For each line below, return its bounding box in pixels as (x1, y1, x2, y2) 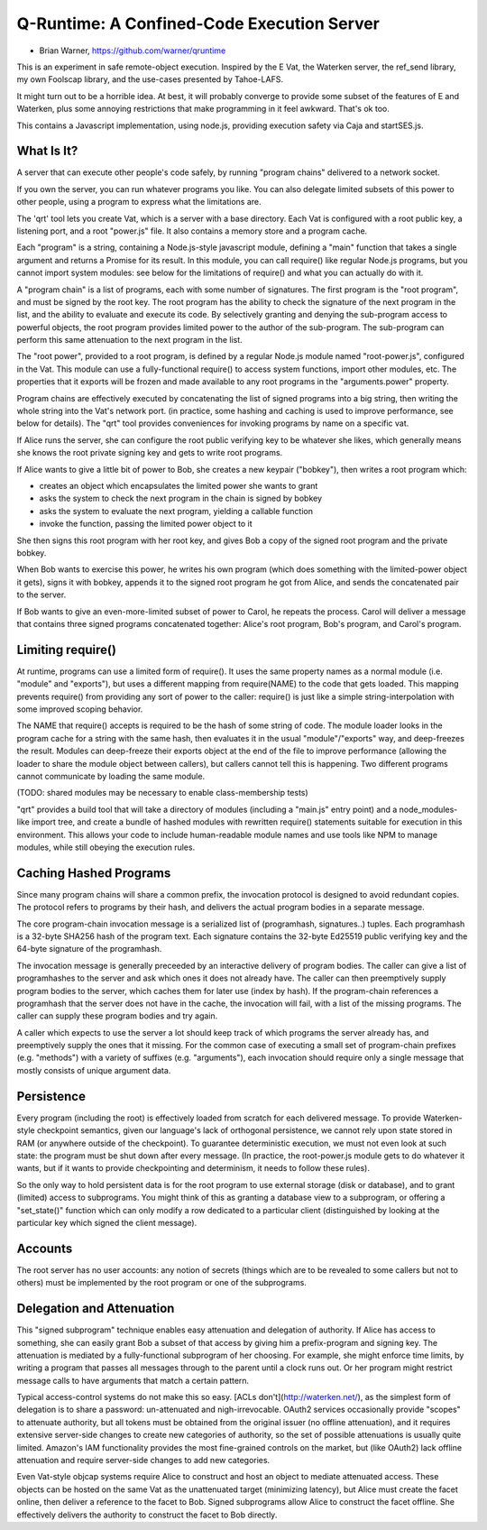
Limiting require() (16, 641, 117, 658)
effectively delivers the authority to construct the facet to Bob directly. (16, 1509, 278, 1520)
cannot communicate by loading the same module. (16, 770, 206, 781)
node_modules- (399, 804, 458, 815)
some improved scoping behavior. (16, 704, 143, 714)
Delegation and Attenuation (16, 1301, 175, 1316)
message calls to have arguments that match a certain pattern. (16, 1375, 250, 1386)
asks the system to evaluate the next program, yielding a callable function (39, 505, 313, 516)
